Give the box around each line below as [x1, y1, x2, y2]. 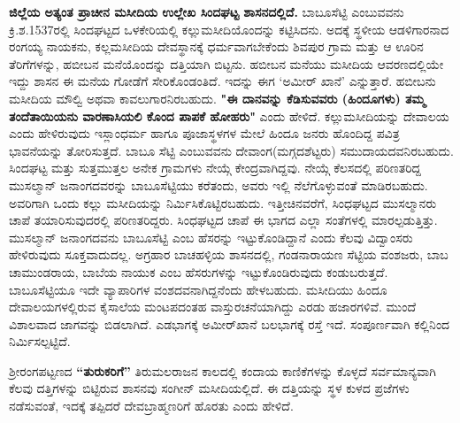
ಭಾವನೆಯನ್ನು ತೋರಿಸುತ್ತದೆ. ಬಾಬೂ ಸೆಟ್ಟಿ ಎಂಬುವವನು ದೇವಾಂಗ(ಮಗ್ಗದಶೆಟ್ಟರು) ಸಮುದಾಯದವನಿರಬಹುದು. [9, 141, 454, 159]
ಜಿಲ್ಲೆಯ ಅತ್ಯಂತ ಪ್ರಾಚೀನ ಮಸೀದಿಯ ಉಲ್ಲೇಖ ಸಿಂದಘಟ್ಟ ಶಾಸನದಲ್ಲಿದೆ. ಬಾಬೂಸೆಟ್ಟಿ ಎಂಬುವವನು [9, 3, 404, 20]
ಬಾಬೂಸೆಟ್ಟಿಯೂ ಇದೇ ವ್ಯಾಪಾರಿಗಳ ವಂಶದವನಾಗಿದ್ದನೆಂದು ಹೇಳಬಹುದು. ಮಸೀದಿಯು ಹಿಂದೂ [9, 280, 387, 298]
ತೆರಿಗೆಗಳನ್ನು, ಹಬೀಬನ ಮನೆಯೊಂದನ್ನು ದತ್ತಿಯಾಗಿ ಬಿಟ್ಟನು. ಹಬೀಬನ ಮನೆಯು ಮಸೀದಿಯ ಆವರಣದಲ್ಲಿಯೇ [9, 54, 444, 73]
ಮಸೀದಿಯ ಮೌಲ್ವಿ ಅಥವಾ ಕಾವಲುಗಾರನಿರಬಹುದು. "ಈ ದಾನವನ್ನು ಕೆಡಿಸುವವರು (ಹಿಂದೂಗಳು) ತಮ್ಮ [9, 88, 425, 107]
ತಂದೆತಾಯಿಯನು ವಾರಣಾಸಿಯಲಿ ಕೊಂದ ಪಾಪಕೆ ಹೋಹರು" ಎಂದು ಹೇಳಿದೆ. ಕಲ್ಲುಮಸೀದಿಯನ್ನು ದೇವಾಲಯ [9, 106, 449, 125]
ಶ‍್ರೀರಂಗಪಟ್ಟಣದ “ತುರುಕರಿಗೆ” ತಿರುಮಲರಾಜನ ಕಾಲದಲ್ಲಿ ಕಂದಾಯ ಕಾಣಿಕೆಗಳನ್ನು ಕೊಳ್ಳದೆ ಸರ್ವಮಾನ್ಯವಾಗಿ [9, 361, 436, 380]
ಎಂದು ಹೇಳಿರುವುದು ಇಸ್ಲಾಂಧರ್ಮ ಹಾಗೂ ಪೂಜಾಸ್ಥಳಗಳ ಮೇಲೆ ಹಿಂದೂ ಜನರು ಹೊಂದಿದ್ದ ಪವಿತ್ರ [9, 124, 400, 142]
